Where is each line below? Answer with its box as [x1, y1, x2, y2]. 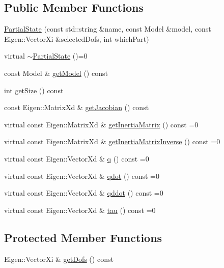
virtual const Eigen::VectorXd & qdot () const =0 [4, 170, 159, 181]
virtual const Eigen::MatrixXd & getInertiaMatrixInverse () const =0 [4, 136, 220, 147]
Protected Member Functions [4, 229, 162, 245]
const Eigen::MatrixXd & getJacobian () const [4, 102, 149, 113]
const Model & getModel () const [4, 67, 108, 78]
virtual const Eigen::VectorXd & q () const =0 [4, 153, 149, 164]
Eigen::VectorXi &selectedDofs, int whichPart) [4, 33, 149, 44]
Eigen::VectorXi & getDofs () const [4, 253, 114, 264]
